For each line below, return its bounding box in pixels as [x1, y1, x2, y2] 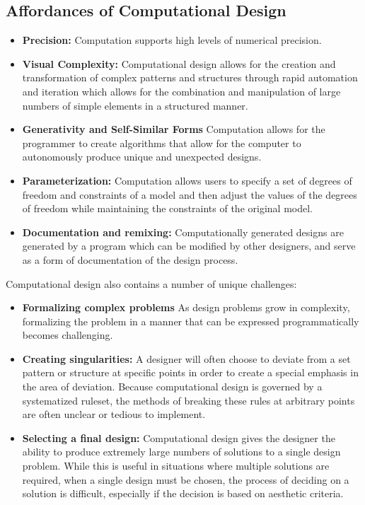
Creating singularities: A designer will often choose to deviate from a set [22, 351, 351, 366]
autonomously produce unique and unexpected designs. [22, 149, 262, 164]
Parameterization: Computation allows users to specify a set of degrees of [22, 173, 352, 187]
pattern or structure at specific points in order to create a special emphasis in [22, 365, 359, 380]
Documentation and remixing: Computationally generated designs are [22, 224, 344, 239]
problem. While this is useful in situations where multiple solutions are [22, 458, 330, 473]
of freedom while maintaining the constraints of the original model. [22, 201, 313, 216]
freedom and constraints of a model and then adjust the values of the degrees [22, 187, 357, 202]
